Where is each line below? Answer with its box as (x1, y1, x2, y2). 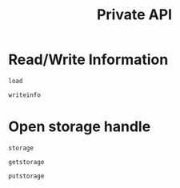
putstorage (8, 172, 45, 180)
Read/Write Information (8, 50, 169, 69)
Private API (96, 6, 173, 24)
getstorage (8, 158, 45, 166)
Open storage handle (8, 118, 151, 136)
